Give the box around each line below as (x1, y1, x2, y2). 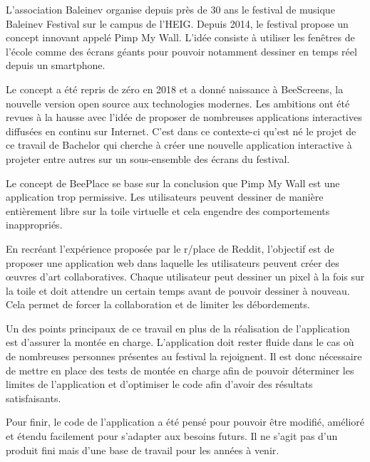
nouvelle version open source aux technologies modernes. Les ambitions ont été (6, 95, 350, 110)
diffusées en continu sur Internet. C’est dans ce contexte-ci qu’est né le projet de (6, 123, 356, 138)
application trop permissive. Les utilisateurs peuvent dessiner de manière (6, 189, 324, 204)
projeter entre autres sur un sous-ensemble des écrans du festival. (6, 151, 290, 166)
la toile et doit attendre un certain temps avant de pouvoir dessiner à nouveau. (6, 283, 350, 298)
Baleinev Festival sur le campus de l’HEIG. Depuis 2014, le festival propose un (6, 16, 349, 31)
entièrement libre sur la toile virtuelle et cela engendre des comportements (6, 203, 330, 218)
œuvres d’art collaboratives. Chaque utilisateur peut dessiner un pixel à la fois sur (6, 269, 365, 284)
